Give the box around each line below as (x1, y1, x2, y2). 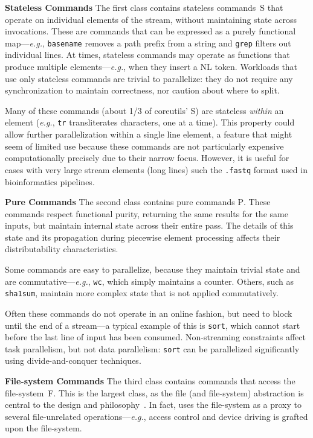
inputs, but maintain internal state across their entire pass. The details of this (5, 219, 294, 232)
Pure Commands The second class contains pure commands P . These (5, 195, 271, 208)
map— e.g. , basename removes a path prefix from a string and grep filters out (5, 36, 291, 49)
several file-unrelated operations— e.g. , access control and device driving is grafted (5, 410, 308, 422)
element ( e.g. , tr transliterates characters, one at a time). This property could (5, 116, 295, 129)
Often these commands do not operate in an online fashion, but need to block (5, 306, 292, 319)
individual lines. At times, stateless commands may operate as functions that (5, 48, 290, 61)
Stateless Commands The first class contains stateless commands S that (5, 1, 283, 13)
